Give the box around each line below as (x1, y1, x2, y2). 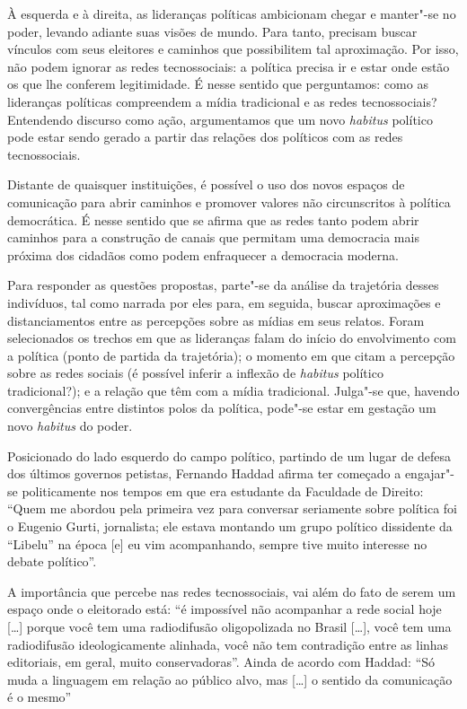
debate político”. (7, 552, 97, 571)
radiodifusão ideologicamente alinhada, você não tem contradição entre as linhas (7, 635, 449, 653)
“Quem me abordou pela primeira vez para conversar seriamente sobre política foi (7, 499, 458, 518)
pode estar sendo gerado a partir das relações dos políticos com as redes (7, 127, 403, 146)
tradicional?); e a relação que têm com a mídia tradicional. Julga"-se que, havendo (7, 381, 460, 399)
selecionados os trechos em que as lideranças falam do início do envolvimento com (7, 328, 456, 347)
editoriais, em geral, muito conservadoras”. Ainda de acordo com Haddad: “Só (7, 652, 436, 671)
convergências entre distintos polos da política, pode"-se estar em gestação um (7, 398, 436, 417)
